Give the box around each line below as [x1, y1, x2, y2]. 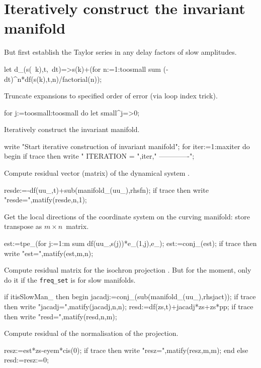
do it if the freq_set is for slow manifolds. [4, 274, 136, 285]
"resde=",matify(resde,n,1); [4, 194, 87, 205]
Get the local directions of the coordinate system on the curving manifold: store [4, 211, 250, 221]
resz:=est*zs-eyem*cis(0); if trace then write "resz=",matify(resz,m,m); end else [4, 344, 248, 355]
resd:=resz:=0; [4, 354, 49, 365]
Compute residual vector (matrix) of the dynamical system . [4, 168, 190, 178]
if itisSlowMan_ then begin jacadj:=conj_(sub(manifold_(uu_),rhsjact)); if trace [4, 291, 256, 302]
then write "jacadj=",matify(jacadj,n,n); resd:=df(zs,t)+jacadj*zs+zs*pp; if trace [4, 301, 253, 312]
